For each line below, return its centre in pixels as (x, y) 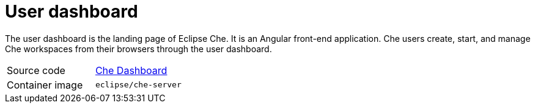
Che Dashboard (131, 70)
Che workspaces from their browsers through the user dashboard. (138, 49)
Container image (45, 85)
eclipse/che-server (138, 85)
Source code (36, 70)
